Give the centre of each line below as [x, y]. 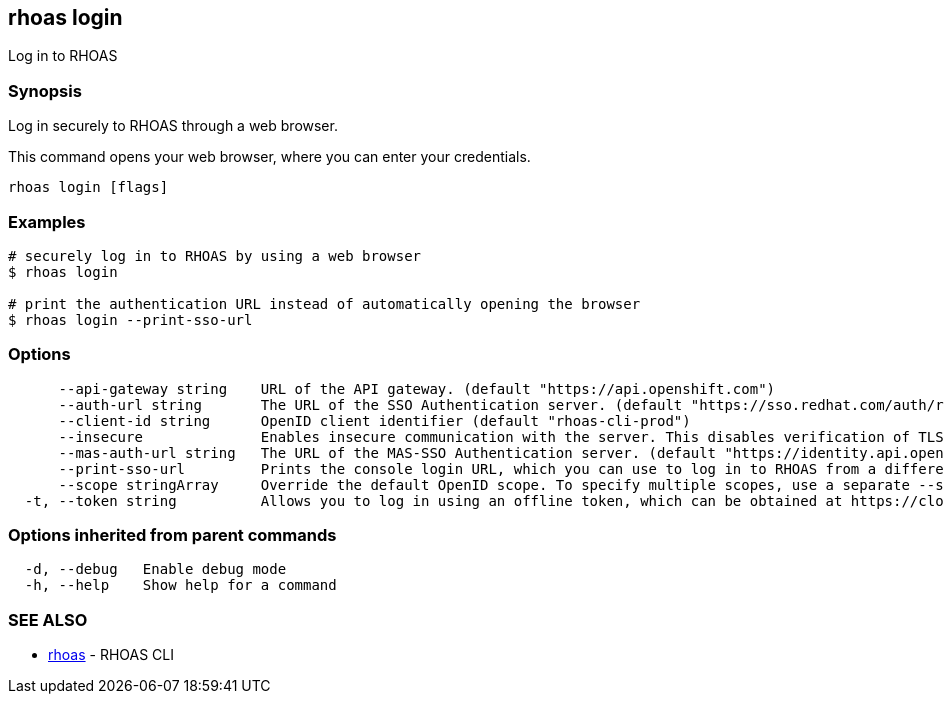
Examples [47, 221]
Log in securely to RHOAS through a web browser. [173, 126]
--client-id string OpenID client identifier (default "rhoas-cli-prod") [374, 420]
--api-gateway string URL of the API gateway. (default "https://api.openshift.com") [417, 388]
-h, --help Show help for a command [180, 585]
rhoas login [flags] [88, 187]
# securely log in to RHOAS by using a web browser [215, 255]
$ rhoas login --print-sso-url [130, 319]
